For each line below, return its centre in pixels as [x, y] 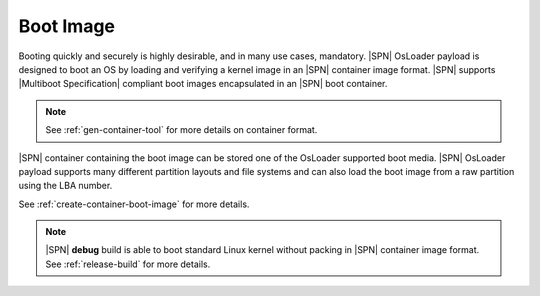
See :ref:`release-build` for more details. [128, 264]
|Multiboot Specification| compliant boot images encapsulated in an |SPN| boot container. [203, 84]
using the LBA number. [65, 186]
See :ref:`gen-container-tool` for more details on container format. [181, 130]
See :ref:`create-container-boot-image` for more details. [134, 204]
